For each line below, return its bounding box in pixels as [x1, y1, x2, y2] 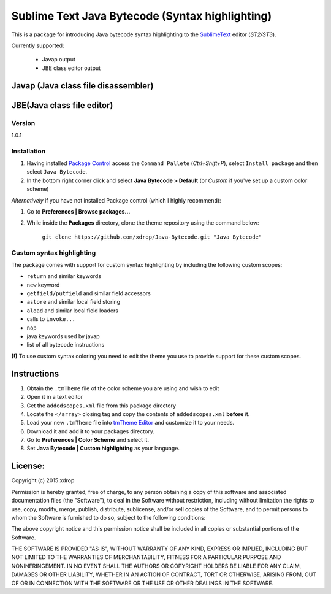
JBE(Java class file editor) [11, 100, 113, 110]
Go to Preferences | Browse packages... [26, 207, 131, 215]
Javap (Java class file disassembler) [11, 80, 154, 91]
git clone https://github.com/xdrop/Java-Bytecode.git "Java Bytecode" [42, 233, 262, 241]
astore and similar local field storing [26, 298, 121, 306]
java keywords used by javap [26, 333, 101, 340]
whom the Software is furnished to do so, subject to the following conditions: [11, 514, 206, 521]
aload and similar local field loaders [26, 307, 119, 314]
